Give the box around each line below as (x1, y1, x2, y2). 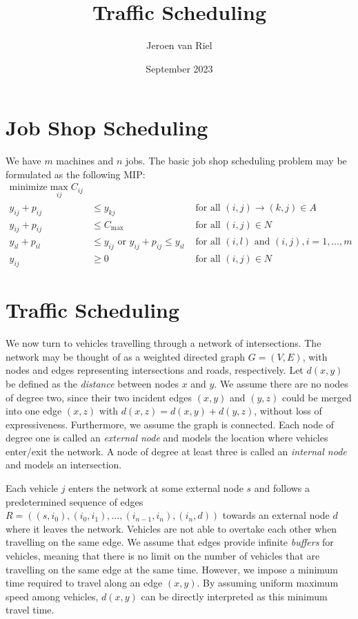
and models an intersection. (6, 457, 122, 472)
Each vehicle (6, 481, 59, 495)
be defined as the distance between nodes (6, 376, 179, 390)
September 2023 (146, 61, 213, 75)
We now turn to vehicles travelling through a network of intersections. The (6, 336, 321, 350)
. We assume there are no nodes (214, 376, 348, 390)
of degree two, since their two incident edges (6, 390, 192, 404)
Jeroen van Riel (146, 38, 212, 53)
